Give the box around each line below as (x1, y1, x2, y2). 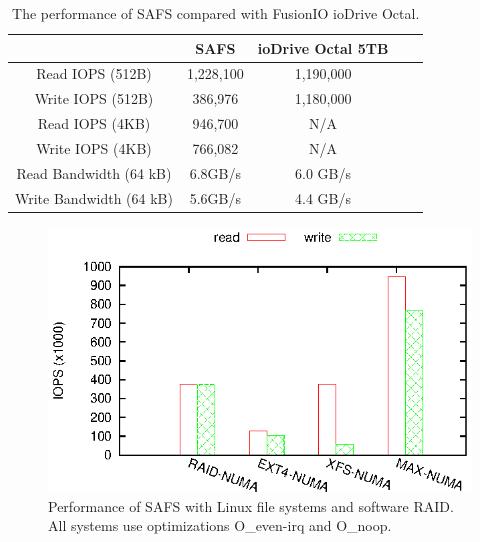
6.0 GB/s (295, 162, 352, 183)
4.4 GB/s (295, 187, 352, 208)
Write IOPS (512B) (34, 88, 154, 109)
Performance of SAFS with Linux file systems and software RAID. (48, 495, 454, 516)
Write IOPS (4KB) (36, 137, 152, 158)
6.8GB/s (189, 162, 241, 183)
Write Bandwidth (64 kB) (15, 187, 173, 208)
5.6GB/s (189, 187, 241, 208)
